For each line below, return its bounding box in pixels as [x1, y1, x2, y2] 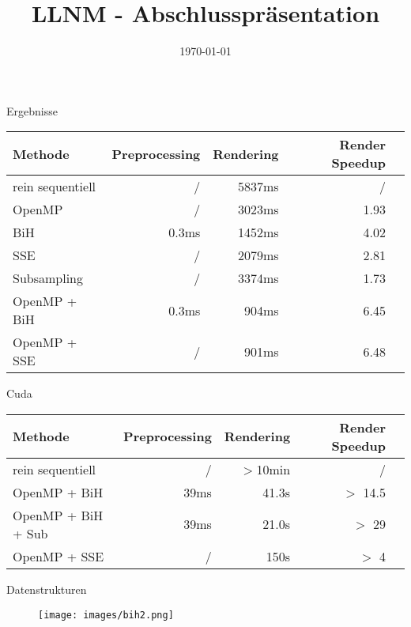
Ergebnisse [6, 102, 58, 119]
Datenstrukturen [6, 580, 87, 597]
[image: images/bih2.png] [38, 609, 174, 621]
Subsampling [13, 269, 84, 288]
